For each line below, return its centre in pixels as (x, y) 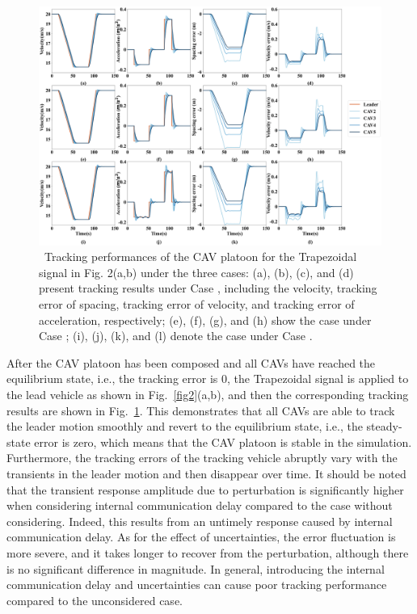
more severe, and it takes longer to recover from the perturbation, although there (208, 552)
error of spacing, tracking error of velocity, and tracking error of (197, 304)
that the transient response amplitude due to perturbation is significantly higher (205, 489)
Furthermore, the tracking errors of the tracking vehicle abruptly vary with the (202, 458)
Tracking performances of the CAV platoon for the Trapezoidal (200, 257)
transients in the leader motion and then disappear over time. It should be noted (206, 473)
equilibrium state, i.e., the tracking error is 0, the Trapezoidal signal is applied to (208, 378)
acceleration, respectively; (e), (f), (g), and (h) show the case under (205, 320)
